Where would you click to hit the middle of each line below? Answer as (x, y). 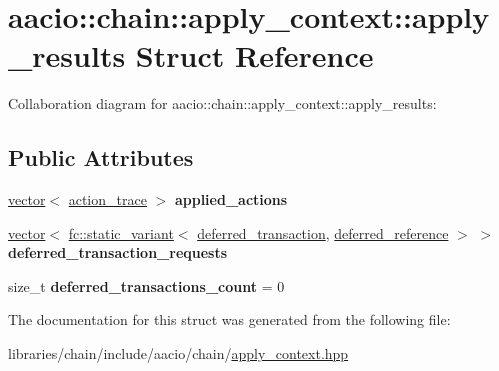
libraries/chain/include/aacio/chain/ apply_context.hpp (178, 353)
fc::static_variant (121, 232)
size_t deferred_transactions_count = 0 (146, 285)
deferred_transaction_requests (118, 252)
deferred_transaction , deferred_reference (323, 232)
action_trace (107, 199)
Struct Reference (254, 55)
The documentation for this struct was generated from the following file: (229, 319)
